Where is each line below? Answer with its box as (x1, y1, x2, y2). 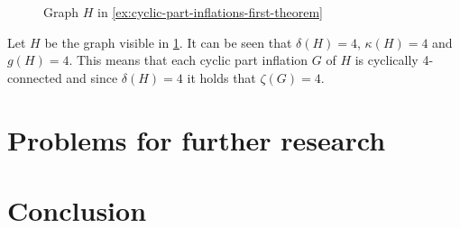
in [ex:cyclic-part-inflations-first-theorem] (97, 3, 323, 21)
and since (66, 68, 118, 87)
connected (7, 68, 62, 87)
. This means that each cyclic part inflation (69, 50, 308, 69)
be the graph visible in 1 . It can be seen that (44, 32, 292, 51)
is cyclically (354, 50, 419, 69)
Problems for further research (7, 121, 386, 158)
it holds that (187, 68, 256, 87)
